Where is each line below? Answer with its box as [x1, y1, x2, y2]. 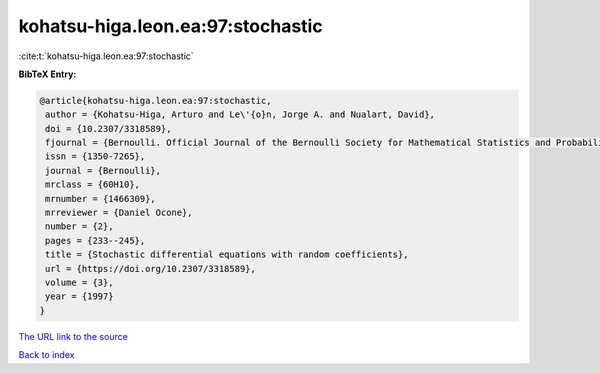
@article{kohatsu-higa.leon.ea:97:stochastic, [39, 95, 272, 106]
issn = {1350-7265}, [45, 151, 146, 162]
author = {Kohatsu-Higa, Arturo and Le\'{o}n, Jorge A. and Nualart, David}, [45, 109, 435, 120]
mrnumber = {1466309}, [45, 193, 157, 204]
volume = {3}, [45, 277, 114, 288]
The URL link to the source [18, 330, 129, 342]
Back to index [18, 349, 75, 361]
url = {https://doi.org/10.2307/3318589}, [45, 263, 257, 274]
